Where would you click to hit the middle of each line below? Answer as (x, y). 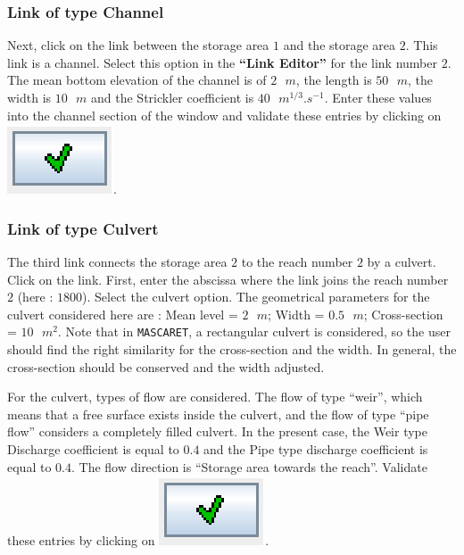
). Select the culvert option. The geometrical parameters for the (256, 297)
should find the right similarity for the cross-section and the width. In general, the (232, 349)
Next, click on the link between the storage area (138, 45)
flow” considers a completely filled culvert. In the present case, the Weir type (217, 431)
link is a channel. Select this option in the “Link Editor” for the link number (222, 62)
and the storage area (340, 45)
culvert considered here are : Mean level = (123, 314)
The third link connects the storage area (117, 261)
